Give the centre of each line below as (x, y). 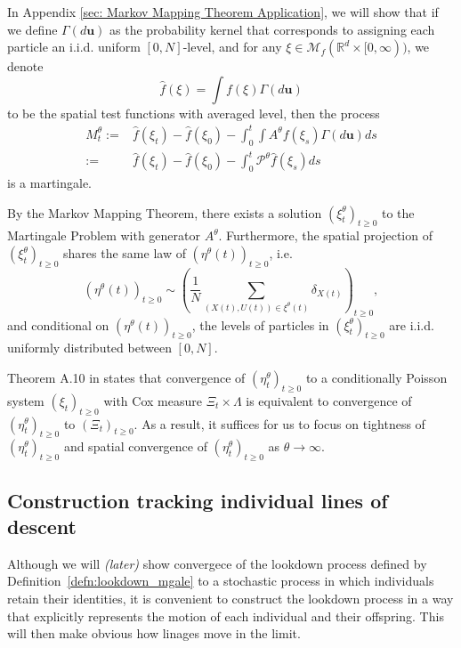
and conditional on (58, 324)
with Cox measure (153, 400)
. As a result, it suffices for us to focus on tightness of (279, 423)
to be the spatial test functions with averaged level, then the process (194, 113)
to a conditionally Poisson (376, 377)
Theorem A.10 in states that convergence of (126, 377)
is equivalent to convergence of (329, 400)
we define (32, 29)
